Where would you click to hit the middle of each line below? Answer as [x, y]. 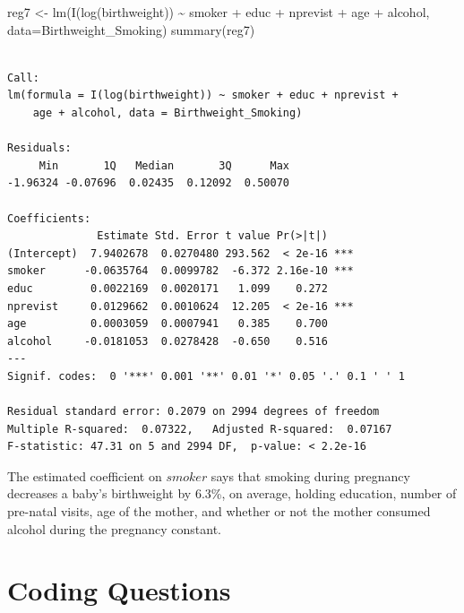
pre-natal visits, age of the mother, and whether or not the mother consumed [219, 511]
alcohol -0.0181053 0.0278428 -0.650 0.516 [168, 341]
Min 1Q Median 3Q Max [164, 165]
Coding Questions [119, 590]
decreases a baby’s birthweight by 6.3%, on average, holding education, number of [232, 493]
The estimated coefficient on [85, 475]
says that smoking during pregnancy [310, 475]
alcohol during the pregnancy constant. [114, 528]
